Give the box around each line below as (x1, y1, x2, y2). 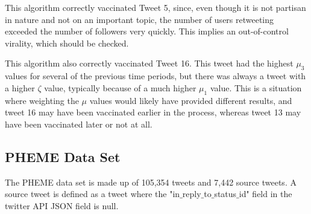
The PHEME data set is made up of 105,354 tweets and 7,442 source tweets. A (5, 175, 297, 188)
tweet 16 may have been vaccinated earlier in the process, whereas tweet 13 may (5, 106, 301, 118)
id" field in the (239, 187, 292, 200)
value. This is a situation (210, 81, 302, 94)
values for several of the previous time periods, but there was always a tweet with (5, 70, 306, 82)
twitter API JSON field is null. (5, 199, 119, 212)
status (214, 187, 237, 200)
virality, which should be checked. (5, 36, 129, 49)
